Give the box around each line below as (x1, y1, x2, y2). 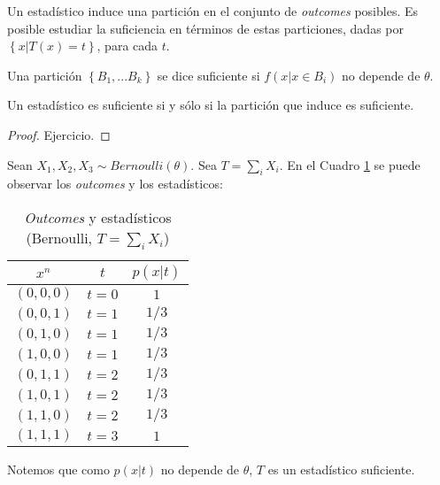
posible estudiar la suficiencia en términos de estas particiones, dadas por (7, 19, 404, 37)
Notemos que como (7, 460, 110, 479)
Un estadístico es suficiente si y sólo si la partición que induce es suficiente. (7, 96, 414, 114)
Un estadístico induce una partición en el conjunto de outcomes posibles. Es (7, 2, 419, 19)
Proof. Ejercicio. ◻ (7, 125, 111, 143)
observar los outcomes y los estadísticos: (7, 174, 223, 193)
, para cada (96, 36, 158, 55)
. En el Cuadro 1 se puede (279, 155, 421, 173)
